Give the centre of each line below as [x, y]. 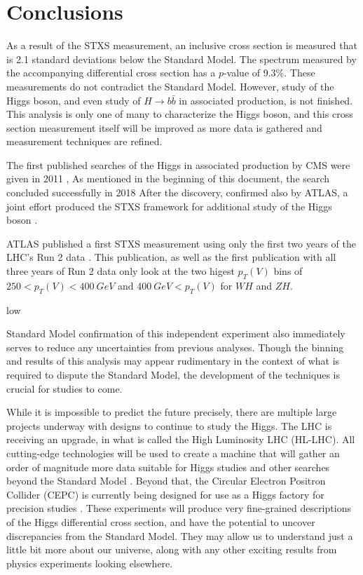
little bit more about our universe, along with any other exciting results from [172, 549]
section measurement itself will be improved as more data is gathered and [164, 127]
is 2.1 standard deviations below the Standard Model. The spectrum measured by [181, 59]
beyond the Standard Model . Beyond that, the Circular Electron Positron [166, 481]
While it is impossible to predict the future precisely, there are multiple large [172, 412]
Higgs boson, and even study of [74, 100]
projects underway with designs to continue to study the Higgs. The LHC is [169, 425]
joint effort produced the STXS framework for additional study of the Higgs [169, 206]
